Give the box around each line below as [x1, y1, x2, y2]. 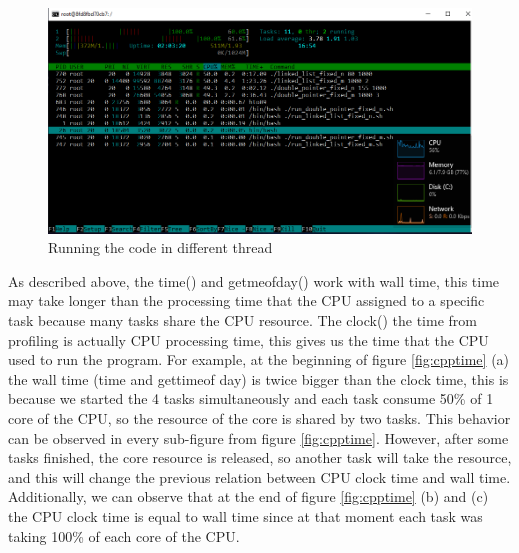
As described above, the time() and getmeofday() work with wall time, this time [8, 270, 500, 291]
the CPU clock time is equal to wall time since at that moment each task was [8, 505, 483, 526]
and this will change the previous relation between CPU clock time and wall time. [8, 466, 511, 487]
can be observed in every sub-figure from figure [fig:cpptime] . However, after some [8, 427, 509, 448]
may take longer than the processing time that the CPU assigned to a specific [8, 290, 485, 311]
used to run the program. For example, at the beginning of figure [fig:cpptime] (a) [8, 349, 510, 370]
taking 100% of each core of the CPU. [8, 525, 240, 546]
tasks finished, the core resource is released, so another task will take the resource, [8, 447, 512, 468]
